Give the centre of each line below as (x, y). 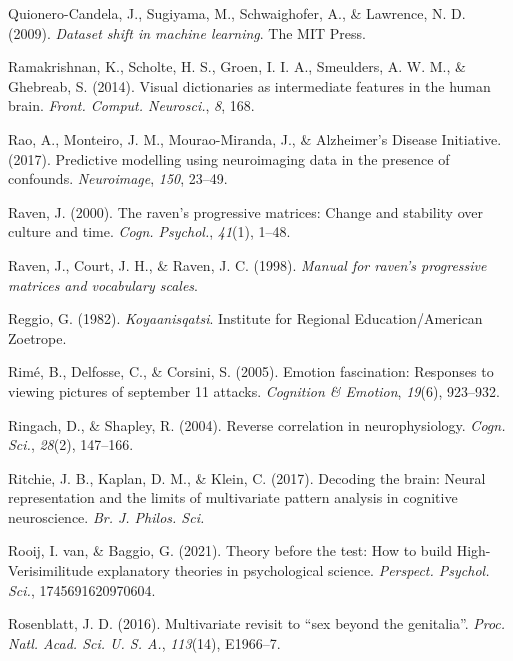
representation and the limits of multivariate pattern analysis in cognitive (233, 497)
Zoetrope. (37, 337)
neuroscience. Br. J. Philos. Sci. (106, 516)
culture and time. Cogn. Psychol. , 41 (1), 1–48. (149, 231)
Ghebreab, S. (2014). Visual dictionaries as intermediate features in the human (249, 85)
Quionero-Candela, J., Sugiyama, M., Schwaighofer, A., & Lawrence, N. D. (237, 13)
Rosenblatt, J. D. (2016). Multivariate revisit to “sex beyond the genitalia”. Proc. (257, 623)
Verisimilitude (50, 570)
